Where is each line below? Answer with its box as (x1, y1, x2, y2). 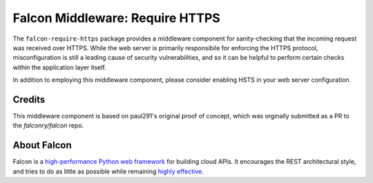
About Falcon (12, 140, 72, 151)
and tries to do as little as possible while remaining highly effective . (12, 167, 204, 175)
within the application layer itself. (12, 63, 106, 72)
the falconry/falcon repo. (12, 121, 84, 130)
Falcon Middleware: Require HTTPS (12, 10, 220, 25)
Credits (12, 94, 46, 105)
